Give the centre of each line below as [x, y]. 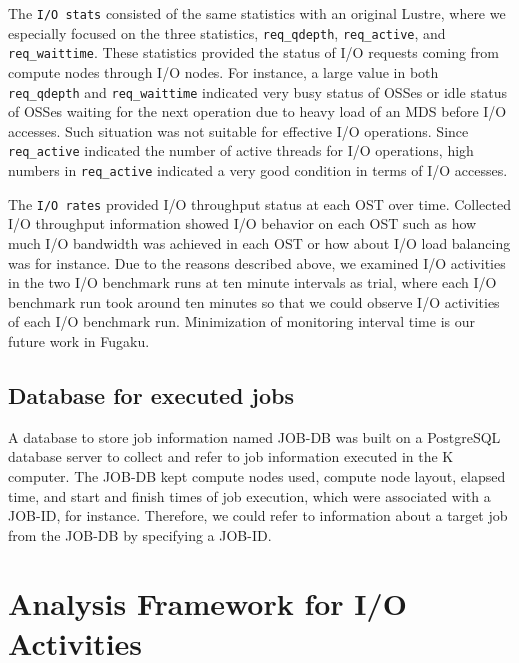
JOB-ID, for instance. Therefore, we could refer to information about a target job [258, 515]
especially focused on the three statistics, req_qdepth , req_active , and [227, 32]
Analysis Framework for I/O [207, 603]
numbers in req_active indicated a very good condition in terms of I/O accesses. [258, 170]
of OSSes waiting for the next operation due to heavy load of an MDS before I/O [257, 111]
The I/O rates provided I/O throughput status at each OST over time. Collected [259, 203]
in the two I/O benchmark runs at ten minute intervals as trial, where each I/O [252, 282]
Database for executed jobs [151, 394]
